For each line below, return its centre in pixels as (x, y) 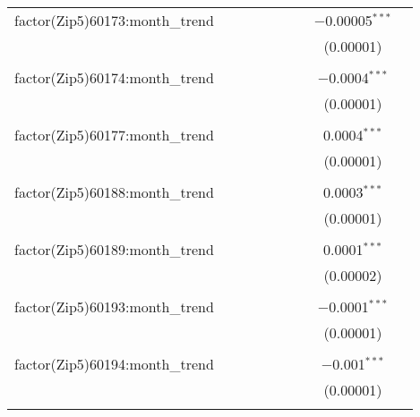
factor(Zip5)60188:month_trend (114, 192)
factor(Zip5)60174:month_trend (114, 77)
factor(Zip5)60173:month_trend (114, 20)
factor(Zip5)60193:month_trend (114, 306)
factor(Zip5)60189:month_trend (114, 249)
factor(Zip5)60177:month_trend (114, 135)
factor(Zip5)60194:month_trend (114, 364)
